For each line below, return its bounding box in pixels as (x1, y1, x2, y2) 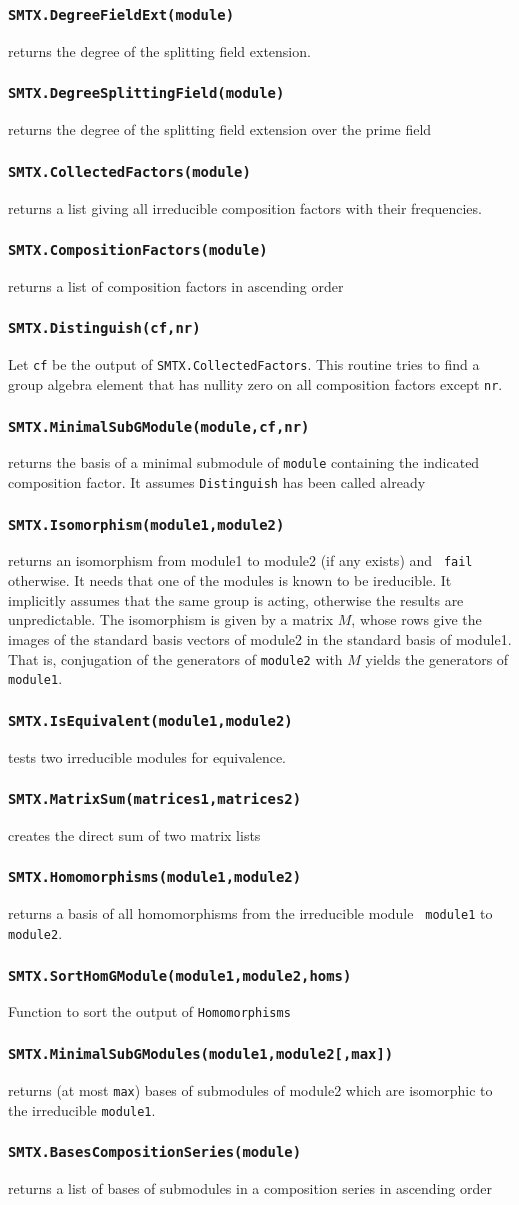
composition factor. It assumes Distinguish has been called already (8, 472, 426, 493)
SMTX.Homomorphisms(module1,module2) (8, 869, 302, 886)
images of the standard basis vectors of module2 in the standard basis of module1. (8, 628, 512, 649)
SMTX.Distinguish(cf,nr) (8, 320, 201, 337)
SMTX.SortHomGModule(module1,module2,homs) (8, 967, 352, 984)
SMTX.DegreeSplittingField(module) (8, 85, 285, 102)
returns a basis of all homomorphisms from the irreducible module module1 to (8, 903, 493, 924)
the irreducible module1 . (8, 1099, 156, 1120)
